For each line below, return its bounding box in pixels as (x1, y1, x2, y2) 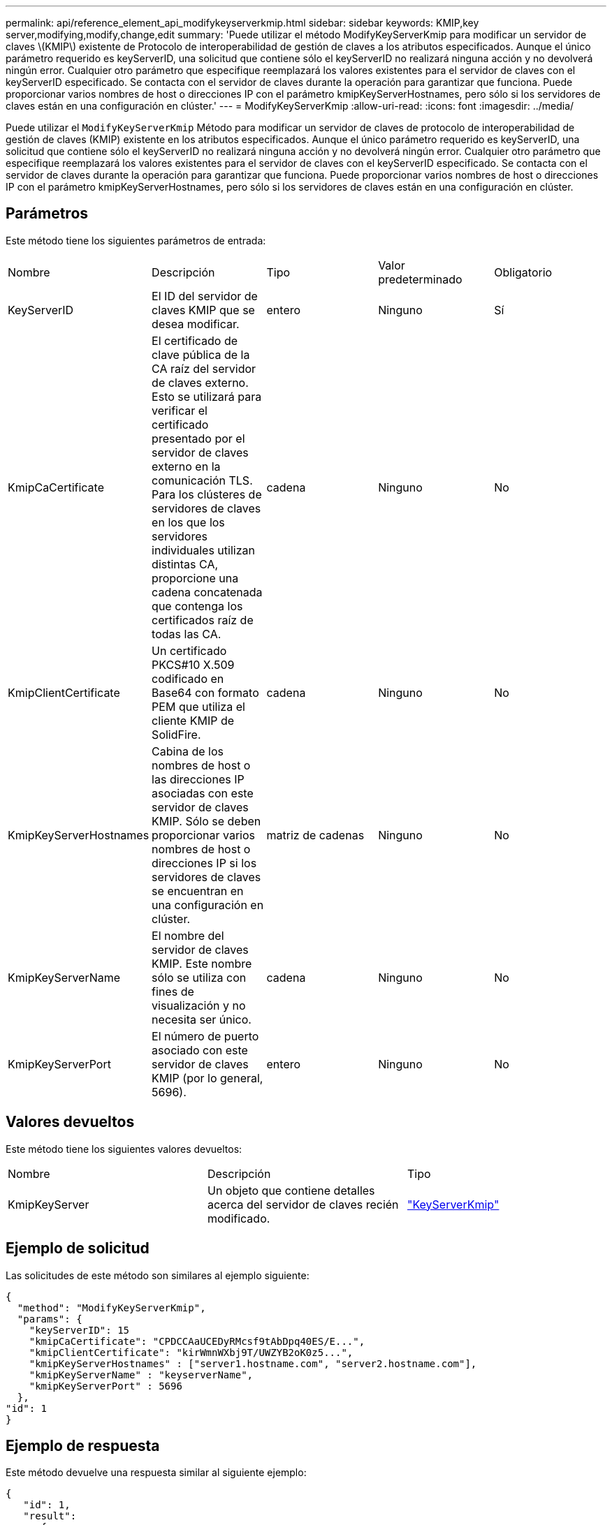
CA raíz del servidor (152, 361, 256, 376)
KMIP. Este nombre (152, 956, 252, 971)
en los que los (152, 515, 225, 529)
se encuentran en (152, 883, 244, 898)
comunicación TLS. (152, 473, 253, 487)
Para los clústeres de (152, 487, 262, 501)
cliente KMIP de (152, 713, 235, 728)
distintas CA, (152, 557, 219, 571)
